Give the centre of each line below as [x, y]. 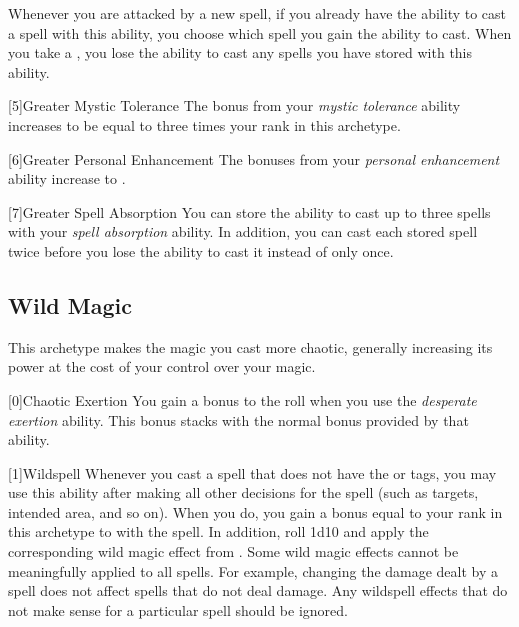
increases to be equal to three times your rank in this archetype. [204, 124]
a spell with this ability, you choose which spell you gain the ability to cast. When [260, 32]
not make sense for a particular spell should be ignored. [178, 609]
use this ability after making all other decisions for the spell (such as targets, [243, 492]
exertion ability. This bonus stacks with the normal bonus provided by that [238, 419]
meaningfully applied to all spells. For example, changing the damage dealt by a [253, 570]
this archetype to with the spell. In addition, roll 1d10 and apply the [218, 531]
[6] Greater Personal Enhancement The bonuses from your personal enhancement [254, 158]
